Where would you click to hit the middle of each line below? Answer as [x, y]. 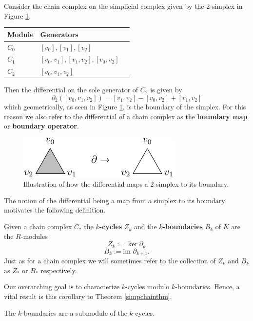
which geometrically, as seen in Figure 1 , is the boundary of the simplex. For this [125, 106]
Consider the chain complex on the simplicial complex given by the [104, 6]
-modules [34, 236]
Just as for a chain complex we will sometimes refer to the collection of [110, 261]
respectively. [59, 270]
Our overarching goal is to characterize [62, 287]
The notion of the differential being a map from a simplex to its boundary [115, 200]
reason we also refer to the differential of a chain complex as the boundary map [126, 116]
